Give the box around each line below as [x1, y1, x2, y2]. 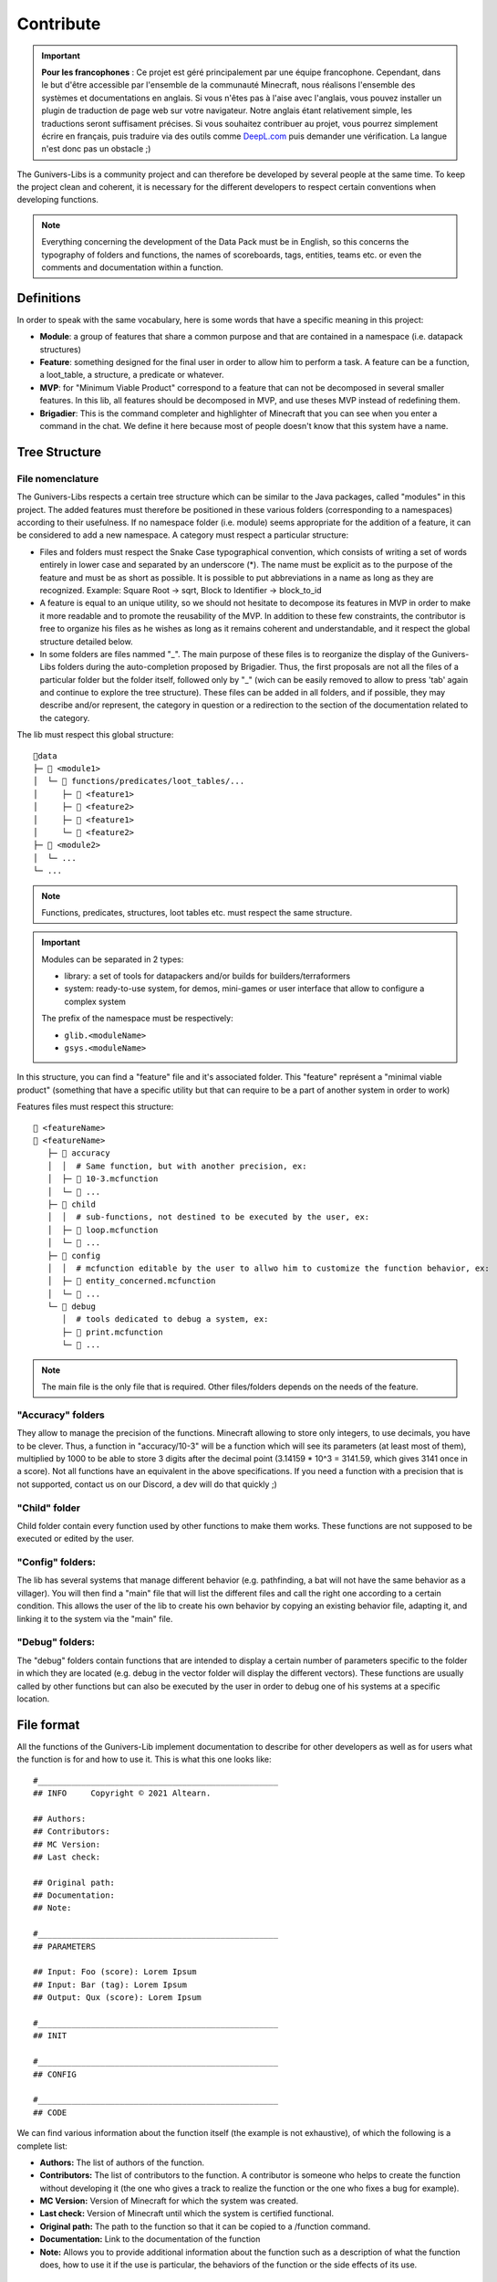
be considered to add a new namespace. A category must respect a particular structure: [16, 529, 349, 540]
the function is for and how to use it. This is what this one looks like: [16, 1753, 273, 1765]
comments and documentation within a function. [41, 262, 223, 273]
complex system [64, 996, 127, 1007]
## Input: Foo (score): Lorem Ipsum [33, 1967, 197, 1977]
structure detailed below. [39, 635, 133, 647]
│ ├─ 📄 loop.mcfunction [47, 1224, 159, 1235]
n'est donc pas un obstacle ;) [41, 143, 151, 154]
